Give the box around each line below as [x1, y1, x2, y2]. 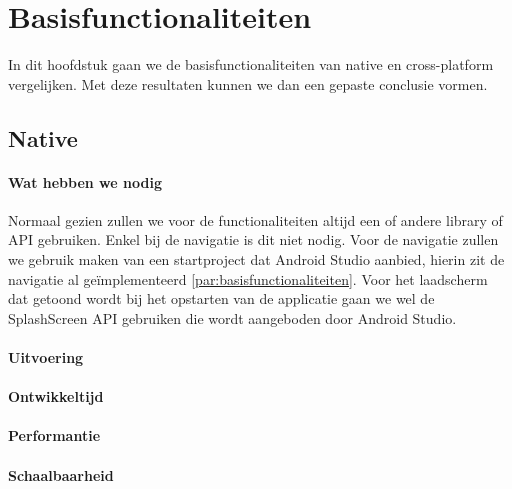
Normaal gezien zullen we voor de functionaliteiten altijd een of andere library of [8, 209, 503, 230]
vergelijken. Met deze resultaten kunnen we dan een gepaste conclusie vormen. [8, 73, 488, 94]
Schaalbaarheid [8, 464, 114, 485]
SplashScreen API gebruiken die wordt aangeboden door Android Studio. [8, 307, 457, 328]
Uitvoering [8, 347, 84, 368]
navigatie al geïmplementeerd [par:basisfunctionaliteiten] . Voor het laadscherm [8, 268, 488, 289]
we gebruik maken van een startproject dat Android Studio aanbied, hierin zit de [8, 249, 505, 270]
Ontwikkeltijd [8, 386, 104, 407]
